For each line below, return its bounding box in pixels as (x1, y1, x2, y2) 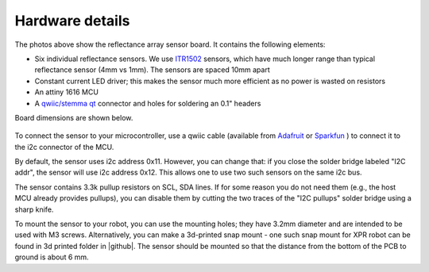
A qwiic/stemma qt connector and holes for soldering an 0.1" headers (34, 98, 261, 108)
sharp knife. (14, 205, 54, 214)
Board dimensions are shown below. (14, 113, 133, 122)
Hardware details (14, 12, 130, 29)
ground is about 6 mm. (14, 252, 89, 262)
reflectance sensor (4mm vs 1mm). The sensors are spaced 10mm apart (34, 65, 270, 75)
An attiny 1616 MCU (34, 87, 99, 97)
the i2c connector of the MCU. (14, 142, 114, 151)
